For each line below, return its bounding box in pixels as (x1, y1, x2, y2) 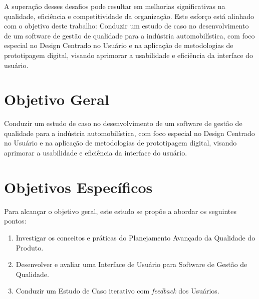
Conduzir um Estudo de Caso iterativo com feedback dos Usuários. (16, 285, 219, 296)
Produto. (16, 242, 44, 252)
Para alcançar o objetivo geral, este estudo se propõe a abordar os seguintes (4, 205, 237, 216)
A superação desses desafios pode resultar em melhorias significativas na (4, 1, 225, 11)
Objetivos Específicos (4, 176, 153, 197)
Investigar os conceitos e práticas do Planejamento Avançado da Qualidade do (16, 232, 255, 242)
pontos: (4, 215, 27, 226)
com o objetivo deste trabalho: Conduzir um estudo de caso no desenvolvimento (4, 20, 249, 31)
